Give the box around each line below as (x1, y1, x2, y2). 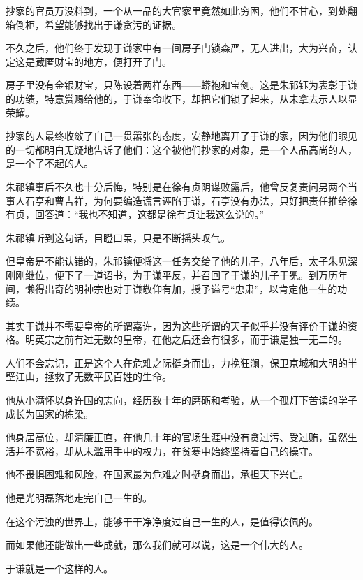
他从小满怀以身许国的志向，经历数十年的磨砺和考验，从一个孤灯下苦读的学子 (6, 393, 357, 407)
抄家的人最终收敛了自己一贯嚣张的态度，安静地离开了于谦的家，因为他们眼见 (6, 129, 357, 143)
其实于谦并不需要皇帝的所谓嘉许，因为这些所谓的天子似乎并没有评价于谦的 (6, 318, 348, 333)
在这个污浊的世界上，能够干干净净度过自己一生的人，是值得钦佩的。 (6, 514, 318, 528)
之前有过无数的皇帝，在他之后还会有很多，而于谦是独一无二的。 (54, 332, 348, 347)
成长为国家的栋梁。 (6, 406, 94, 421)
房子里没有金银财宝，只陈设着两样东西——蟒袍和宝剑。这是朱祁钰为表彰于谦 (6, 78, 357, 92)
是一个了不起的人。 (6, 156, 94, 171)
